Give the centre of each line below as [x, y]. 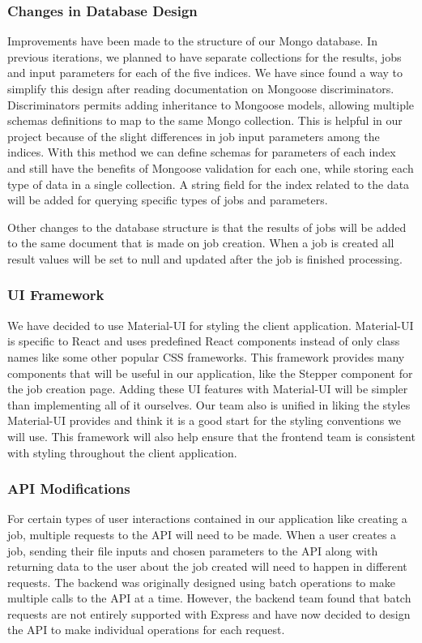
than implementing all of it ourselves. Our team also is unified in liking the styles [209, 404]
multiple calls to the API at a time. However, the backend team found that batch [209, 598]
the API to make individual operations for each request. [146, 630]
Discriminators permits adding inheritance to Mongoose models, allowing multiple [211, 104]
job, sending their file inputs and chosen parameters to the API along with [193, 550]
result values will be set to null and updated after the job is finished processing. [205, 258]
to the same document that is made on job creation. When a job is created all [201, 243]
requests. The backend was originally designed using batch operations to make [201, 582]
